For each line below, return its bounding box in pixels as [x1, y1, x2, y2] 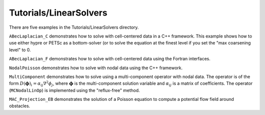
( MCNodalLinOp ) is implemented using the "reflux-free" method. [9, 87, 140, 93]
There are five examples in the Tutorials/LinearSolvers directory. [9, 24, 139, 30]
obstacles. [9, 103, 30, 109]
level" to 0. [9, 47, 31, 53]
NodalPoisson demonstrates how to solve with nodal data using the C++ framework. [9, 65, 183, 71]
